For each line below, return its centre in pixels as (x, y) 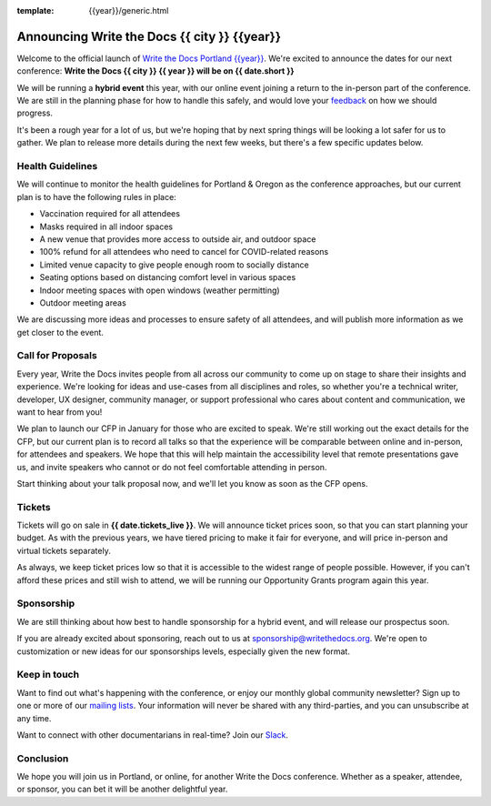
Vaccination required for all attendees (110, 214)
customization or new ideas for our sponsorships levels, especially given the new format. (183, 651)
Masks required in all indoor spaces (106, 227)
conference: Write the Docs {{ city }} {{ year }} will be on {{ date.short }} (155, 71)
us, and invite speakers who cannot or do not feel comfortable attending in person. (172, 467)
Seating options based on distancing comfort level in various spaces (168, 277)
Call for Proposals (57, 356)
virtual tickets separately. (64, 550)
